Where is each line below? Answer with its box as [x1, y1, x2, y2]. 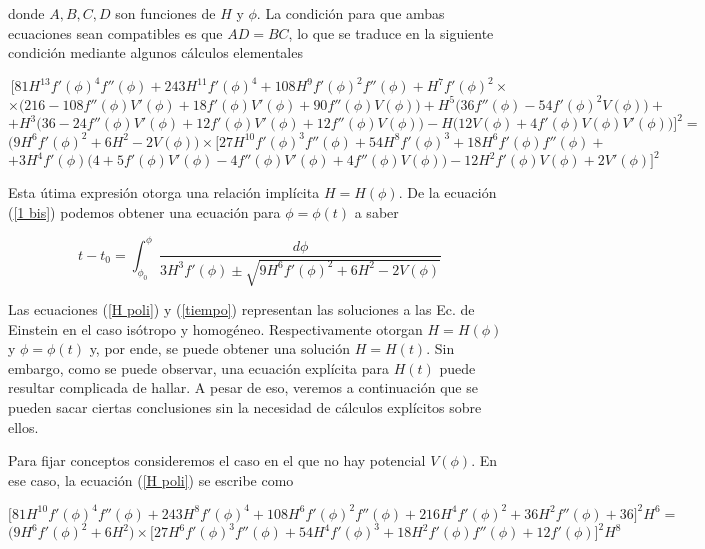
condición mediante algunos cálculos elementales [8, 42, 303, 63]
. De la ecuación [398, 182, 497, 203]
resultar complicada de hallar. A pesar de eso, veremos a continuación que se [8, 377, 478, 398]
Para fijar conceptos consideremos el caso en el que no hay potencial [8, 450, 426, 471]
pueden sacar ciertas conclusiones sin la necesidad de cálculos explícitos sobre [8, 396, 482, 417]
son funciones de [115, 3, 216, 23]
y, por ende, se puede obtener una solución [89, 338, 351, 359]
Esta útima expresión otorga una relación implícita [8, 182, 320, 203]
